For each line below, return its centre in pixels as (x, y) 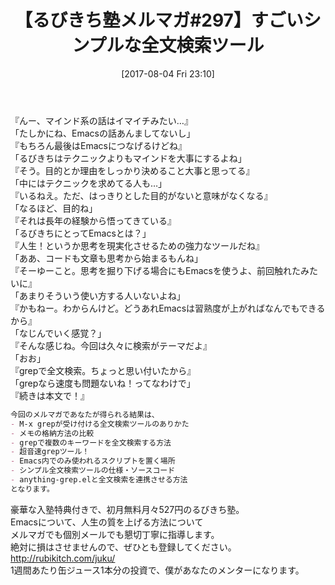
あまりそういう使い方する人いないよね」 (102, 295)
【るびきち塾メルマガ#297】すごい (159, 20)
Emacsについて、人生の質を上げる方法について (107, 522)
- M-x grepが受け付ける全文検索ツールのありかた (100, 424)
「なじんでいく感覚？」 (58, 333)
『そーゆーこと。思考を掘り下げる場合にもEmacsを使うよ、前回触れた (155, 270)
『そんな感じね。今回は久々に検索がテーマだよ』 (111, 345)
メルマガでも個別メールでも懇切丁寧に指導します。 (115, 534)
